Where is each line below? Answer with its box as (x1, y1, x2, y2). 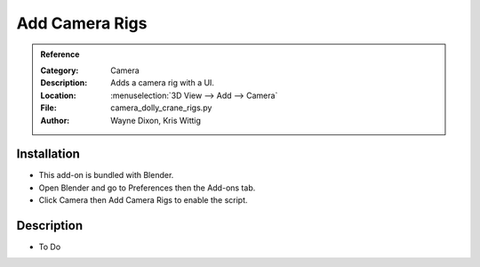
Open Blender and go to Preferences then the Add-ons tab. (38, 182, 256, 193)
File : (40, 102, 57, 113)
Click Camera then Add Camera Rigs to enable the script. (38, 195, 248, 206)
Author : (40, 115, 70, 125)
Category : (40, 65, 79, 76)
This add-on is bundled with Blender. (38, 170, 174, 181)
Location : (40, 90, 76, 101)
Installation (16, 147, 80, 162)
